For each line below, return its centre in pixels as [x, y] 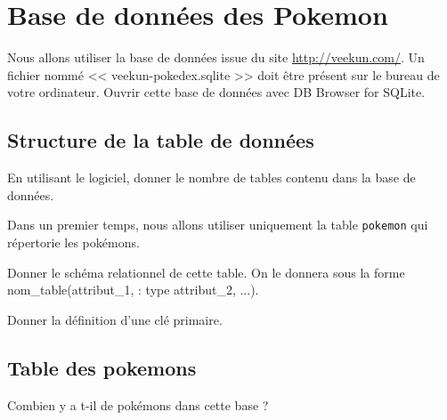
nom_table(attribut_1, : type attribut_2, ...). [133, 290]
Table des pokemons [102, 367]
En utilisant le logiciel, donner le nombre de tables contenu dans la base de [211, 178]
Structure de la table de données [161, 140]
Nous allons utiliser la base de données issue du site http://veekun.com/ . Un [216, 57]
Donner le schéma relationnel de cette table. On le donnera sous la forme [206, 272]
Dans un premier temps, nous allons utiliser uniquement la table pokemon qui [218, 225]
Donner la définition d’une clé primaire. [115, 319]
